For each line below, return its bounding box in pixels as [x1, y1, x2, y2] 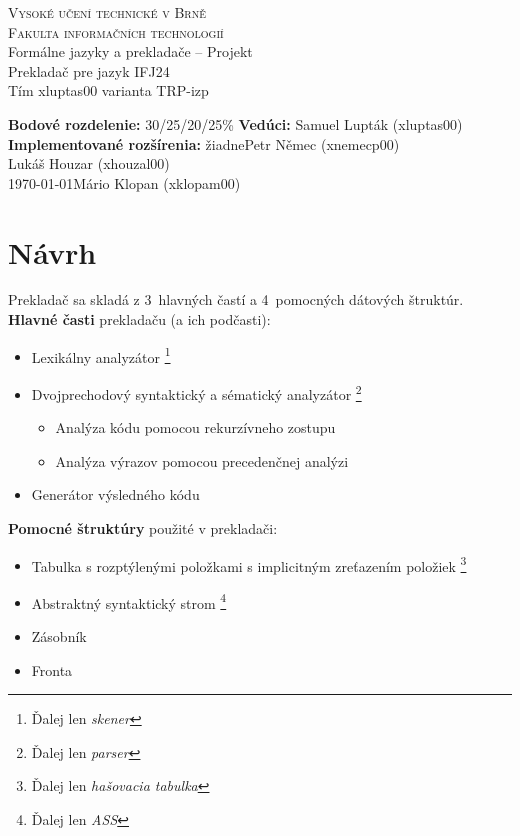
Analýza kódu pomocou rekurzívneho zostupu [55, 417, 336, 438]
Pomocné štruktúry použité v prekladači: [8, 517, 278, 538]
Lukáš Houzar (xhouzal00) [8, 153, 170, 174]
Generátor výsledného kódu [31, 484, 200, 505]
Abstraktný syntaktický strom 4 [31, 589, 227, 613]
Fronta [31, 659, 73, 680]
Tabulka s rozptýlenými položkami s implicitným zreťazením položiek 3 [31, 552, 467, 576]
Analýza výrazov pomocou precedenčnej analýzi [55, 450, 349, 471]
